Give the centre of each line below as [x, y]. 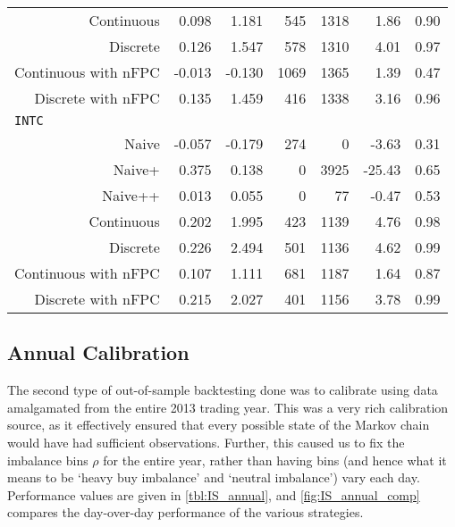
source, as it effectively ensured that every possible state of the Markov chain [219, 425]
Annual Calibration [98, 352]
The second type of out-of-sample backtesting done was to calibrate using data [223, 390]
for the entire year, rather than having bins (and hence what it [275, 460]
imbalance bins [48, 460]
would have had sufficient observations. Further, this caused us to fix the [206, 442]
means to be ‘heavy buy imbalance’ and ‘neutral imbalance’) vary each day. [214, 477]
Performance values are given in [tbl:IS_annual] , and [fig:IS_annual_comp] [214, 494]
